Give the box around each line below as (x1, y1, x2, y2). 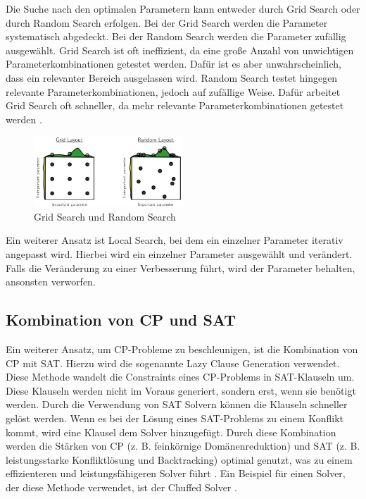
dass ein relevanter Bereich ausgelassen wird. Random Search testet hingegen (6, 70, 338, 85)
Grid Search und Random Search (34, 209, 176, 223)
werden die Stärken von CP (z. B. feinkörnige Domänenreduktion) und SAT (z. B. (6, 438, 360, 453)
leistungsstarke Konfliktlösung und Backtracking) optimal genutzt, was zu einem (6, 452, 353, 467)
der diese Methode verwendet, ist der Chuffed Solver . (6, 479, 237, 494)
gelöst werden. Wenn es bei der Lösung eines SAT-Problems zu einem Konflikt (6, 411, 343, 425)
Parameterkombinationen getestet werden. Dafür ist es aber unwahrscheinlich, (6, 56, 341, 71)
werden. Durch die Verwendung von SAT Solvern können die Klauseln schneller (6, 397, 348, 412)
